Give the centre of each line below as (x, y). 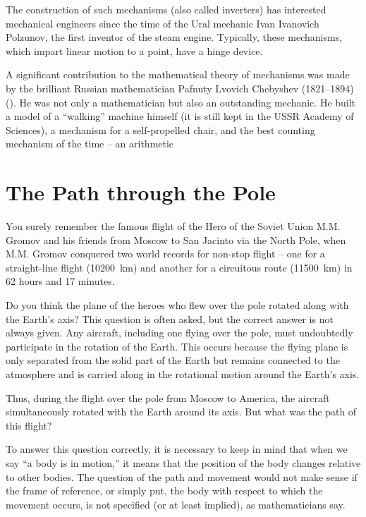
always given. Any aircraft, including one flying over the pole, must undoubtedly (179, 333)
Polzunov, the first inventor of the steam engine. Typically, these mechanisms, (174, 37)
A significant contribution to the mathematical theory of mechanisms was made (178, 74)
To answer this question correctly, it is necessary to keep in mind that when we (177, 449)
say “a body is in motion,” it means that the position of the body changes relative (183, 462)
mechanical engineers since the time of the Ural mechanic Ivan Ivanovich (163, 23)
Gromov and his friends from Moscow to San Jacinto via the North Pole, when (176, 239)
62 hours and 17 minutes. (60, 281)
